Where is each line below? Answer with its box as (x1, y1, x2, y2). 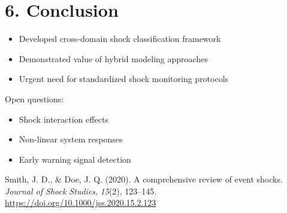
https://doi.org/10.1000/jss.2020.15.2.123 (5, 196, 156, 209)
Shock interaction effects (19, 112, 108, 125)
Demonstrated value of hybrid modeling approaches (19, 52, 208, 65)
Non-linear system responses (19, 133, 123, 145)
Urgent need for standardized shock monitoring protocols (19, 72, 229, 85)
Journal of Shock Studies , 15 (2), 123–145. (5, 184, 157, 197)
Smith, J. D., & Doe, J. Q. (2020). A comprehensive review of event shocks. (5, 173, 283, 185)
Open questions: (5, 92, 64, 105)
